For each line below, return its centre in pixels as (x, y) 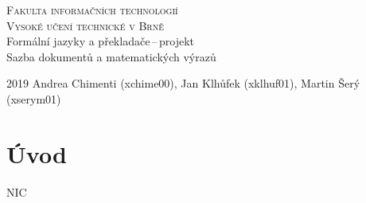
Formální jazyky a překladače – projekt (101, 41)
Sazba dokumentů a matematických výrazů (111, 56)
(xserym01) (34, 98)
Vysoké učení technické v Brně (85, 25)
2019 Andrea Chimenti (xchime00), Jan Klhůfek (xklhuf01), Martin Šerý (183, 83)
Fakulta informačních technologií (92, 10)
